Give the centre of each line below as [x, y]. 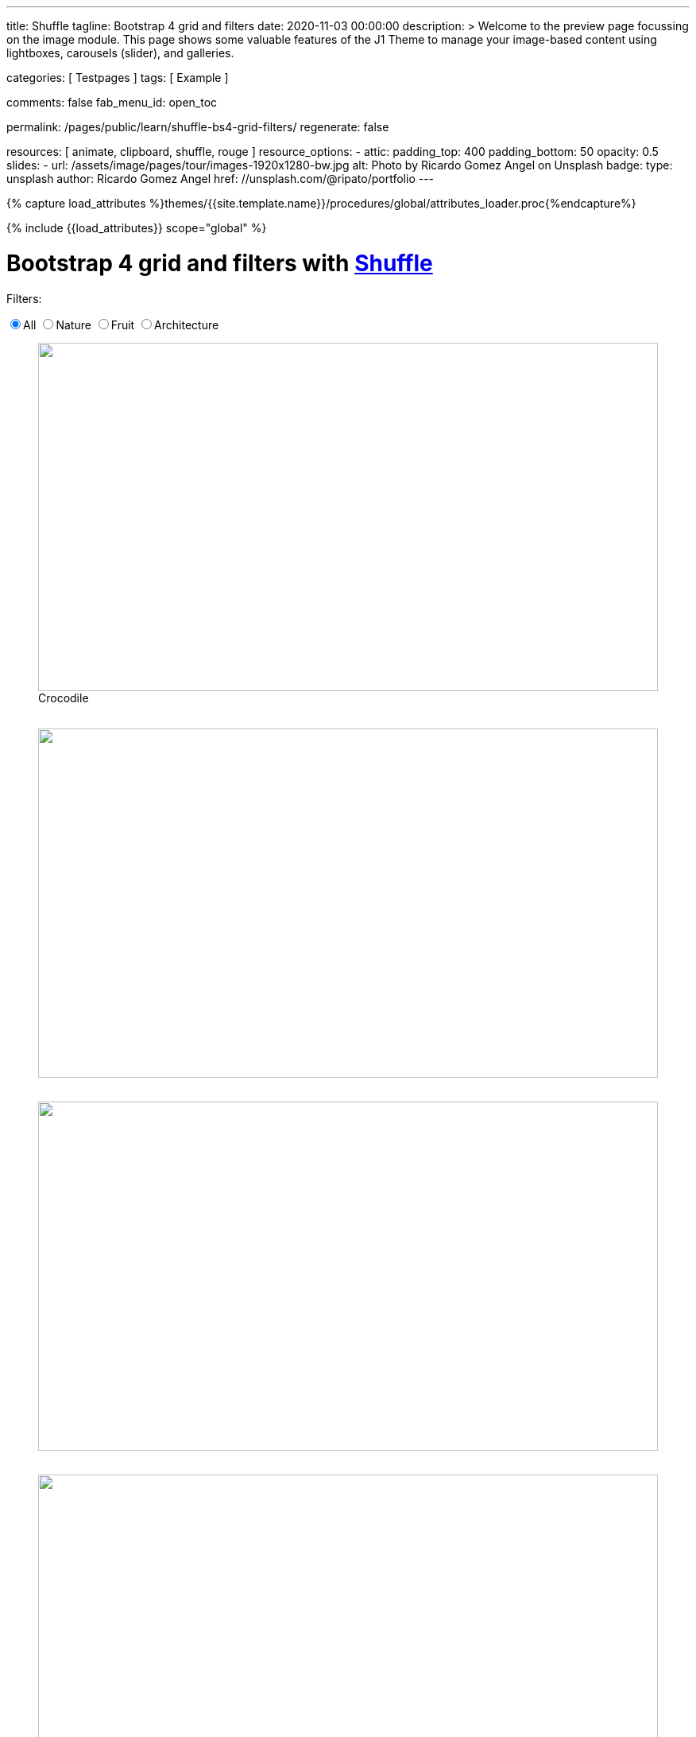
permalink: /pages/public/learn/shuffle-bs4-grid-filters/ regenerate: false [198, 127]
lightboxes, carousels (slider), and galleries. [120, 53]
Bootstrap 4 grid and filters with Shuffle [220, 263]
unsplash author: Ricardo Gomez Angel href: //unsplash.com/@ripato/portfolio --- [220, 179]
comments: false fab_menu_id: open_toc [112, 102]
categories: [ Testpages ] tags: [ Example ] [118, 78]
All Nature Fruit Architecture [121, 324]
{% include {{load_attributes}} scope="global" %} [137, 228]
